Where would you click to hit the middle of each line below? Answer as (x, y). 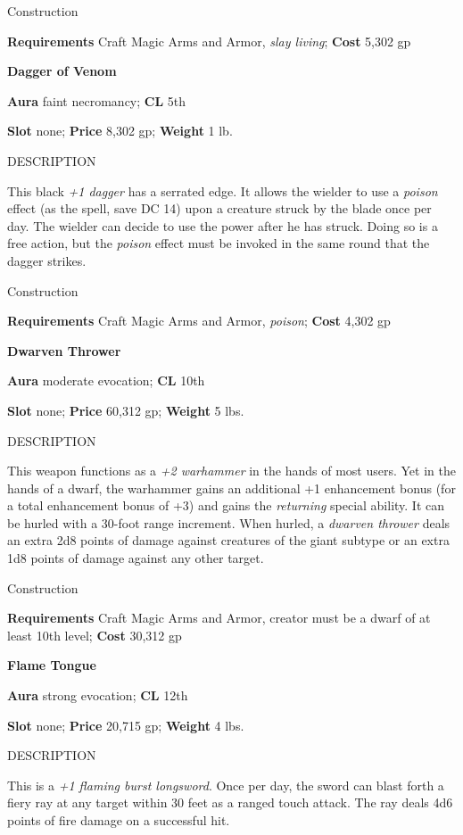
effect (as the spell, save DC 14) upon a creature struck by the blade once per (219, 208)
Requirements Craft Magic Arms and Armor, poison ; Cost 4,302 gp (199, 321)
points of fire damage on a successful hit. (119, 820)
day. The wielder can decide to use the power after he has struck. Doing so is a (223, 225)
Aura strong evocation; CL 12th (98, 695)
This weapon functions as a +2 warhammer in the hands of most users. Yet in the (231, 471)
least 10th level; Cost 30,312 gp (95, 635)
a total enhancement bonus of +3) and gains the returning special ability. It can (226, 505)
